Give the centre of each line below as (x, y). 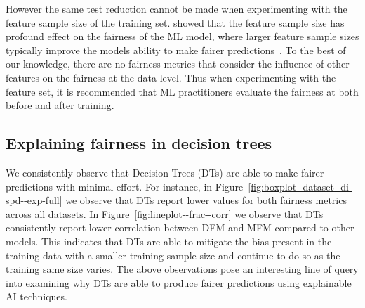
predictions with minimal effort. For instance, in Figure (125, 186)
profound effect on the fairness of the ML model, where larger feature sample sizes (182, 36)
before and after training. (60, 105)
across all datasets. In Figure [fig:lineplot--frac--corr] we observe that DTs (165, 213)
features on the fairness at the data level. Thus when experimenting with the (171, 77)
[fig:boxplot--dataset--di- (300, 186)
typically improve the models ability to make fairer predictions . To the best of (176, 50)
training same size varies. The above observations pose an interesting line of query (182, 269)
